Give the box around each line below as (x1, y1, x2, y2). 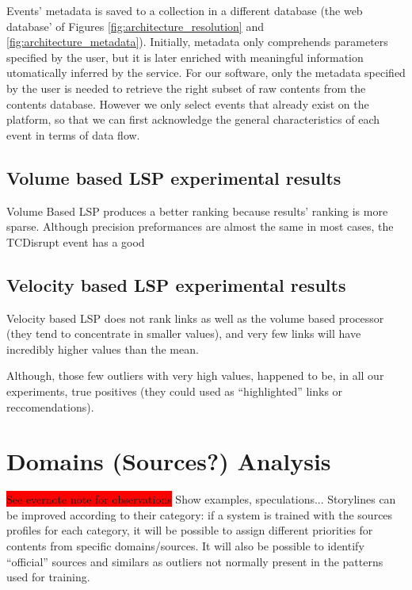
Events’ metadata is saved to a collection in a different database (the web (6, 2, 363, 18)
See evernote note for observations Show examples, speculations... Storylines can (6, 491, 396, 508)
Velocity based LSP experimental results (6, 272, 346, 297)
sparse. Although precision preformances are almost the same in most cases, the (6, 218, 394, 235)
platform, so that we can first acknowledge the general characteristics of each (6, 111, 380, 128)
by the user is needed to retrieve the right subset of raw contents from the (6, 79, 366, 96)
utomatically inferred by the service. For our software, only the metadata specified (6, 64, 406, 81)
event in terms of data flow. (6, 126, 140, 143)
